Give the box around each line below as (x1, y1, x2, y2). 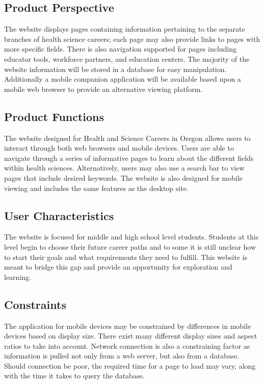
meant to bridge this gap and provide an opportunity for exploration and (4, 261, 232, 272)
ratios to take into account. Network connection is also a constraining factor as (4, 340, 250, 351)
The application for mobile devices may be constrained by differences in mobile (4, 320, 251, 331)
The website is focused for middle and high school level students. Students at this (4, 231, 259, 242)
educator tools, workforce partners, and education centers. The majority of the (4, 53, 250, 64)
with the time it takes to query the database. (4, 370, 145, 381)
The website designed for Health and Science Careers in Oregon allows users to (4, 132, 251, 143)
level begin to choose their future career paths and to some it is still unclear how (4, 241, 256, 252)
